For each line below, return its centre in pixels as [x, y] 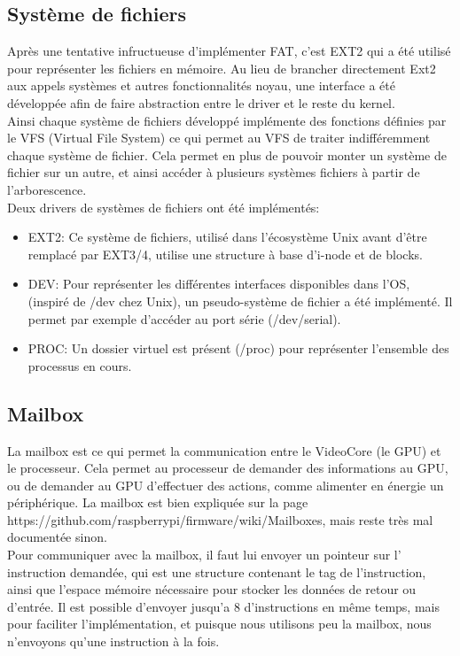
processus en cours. [80, 365]
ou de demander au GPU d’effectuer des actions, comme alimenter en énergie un [226, 485]
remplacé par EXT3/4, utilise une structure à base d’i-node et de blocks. [225, 254]
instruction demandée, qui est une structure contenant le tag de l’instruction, [217, 571]
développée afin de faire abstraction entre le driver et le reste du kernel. [201, 102]
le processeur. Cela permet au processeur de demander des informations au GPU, [228, 468]
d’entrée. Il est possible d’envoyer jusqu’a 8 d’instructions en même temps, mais [223, 606]
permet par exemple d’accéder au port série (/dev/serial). [184, 318]
